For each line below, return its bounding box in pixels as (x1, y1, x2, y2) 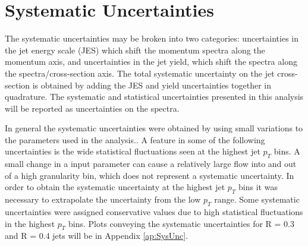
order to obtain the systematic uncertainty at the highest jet (5, 181, 225, 193)
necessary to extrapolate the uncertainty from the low (5, 193, 201, 206)
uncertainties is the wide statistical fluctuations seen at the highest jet (5, 145, 260, 157)
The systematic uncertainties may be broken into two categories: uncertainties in (5, 32, 298, 45)
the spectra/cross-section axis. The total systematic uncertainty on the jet (5, 67, 275, 79)
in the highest (5, 217, 55, 229)
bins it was (238, 181, 278, 193)
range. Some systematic (214, 193, 300, 206)
